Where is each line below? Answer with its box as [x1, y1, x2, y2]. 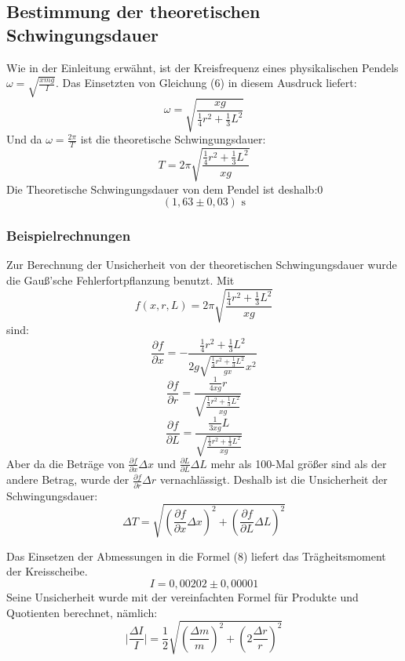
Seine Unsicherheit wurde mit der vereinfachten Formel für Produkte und [6, 588, 359, 605]
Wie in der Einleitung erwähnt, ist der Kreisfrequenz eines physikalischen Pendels [6, 59, 399, 75]
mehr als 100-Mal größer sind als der [210, 455, 387, 471]
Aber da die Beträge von [6, 455, 125, 471]
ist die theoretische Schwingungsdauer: [80, 131, 266, 147]
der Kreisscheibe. [6, 563, 88, 579]
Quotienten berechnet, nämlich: [6, 604, 158, 620]
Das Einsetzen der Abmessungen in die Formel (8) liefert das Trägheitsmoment [6, 547, 386, 564]
